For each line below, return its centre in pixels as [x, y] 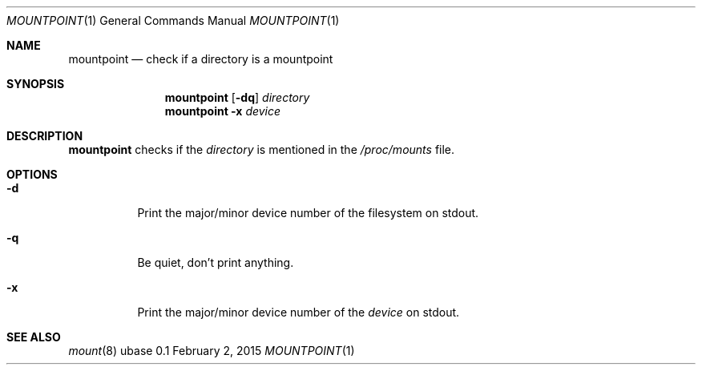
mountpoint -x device [223, 111]
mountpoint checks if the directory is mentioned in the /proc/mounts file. [262, 149]
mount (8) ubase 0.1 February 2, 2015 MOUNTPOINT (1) [212, 351]
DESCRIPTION [45, 136]
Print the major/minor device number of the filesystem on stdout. [308, 213]
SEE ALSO [34, 337]
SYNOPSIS [36, 84]
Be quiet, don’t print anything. [216, 262]
